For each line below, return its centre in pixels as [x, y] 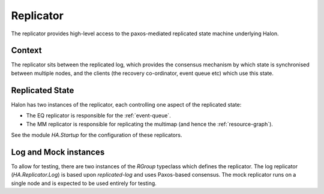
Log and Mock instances [58, 152]
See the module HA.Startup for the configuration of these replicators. [97, 135]
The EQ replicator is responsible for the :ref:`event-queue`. [98, 116]
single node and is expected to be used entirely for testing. [84, 183]
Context [26, 51]
